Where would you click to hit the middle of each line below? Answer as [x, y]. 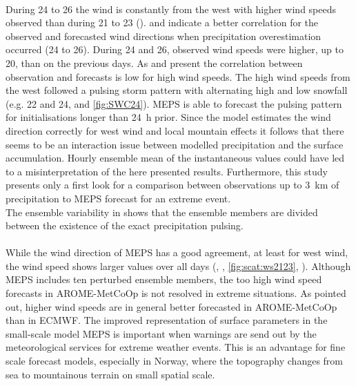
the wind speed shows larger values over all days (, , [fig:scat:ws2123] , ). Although [178, 266]
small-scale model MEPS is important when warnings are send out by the [161, 333]
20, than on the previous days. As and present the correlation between [154, 62]
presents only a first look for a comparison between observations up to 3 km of [172, 185]
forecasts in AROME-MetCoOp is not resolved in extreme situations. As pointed [176, 293]
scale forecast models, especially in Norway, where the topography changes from [174, 361]
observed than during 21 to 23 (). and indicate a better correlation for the [162, 22]
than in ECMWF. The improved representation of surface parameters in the [167, 320]
